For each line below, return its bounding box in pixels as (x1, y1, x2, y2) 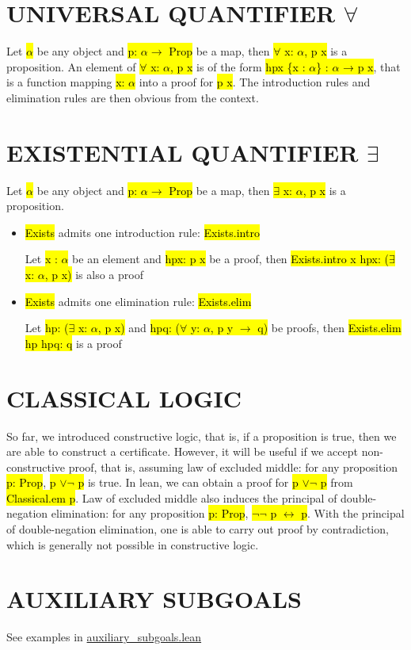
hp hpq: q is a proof (25, 335, 122, 351)
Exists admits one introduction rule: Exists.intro (25, 224, 260, 240)
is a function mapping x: (6, 74, 125, 90)
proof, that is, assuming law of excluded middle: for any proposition (68, 458, 398, 475)
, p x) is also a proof (44, 266, 143, 282)
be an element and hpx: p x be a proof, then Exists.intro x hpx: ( (72, 250, 389, 267)
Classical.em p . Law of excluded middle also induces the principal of (6, 489, 337, 506)
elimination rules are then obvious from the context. (6, 89, 259, 105)
